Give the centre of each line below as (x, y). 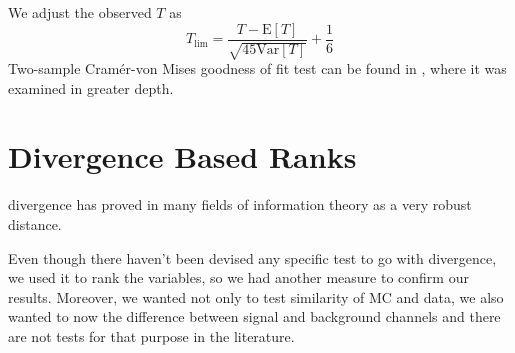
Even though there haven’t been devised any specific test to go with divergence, (252, 257)
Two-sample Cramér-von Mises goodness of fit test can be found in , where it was (257, 68)
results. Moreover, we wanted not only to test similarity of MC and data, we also (256, 296)
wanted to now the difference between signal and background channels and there (254, 316)
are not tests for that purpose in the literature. (151, 335)
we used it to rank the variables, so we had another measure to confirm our (238, 277)
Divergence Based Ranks (182, 156)
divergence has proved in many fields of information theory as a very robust (240, 204)
